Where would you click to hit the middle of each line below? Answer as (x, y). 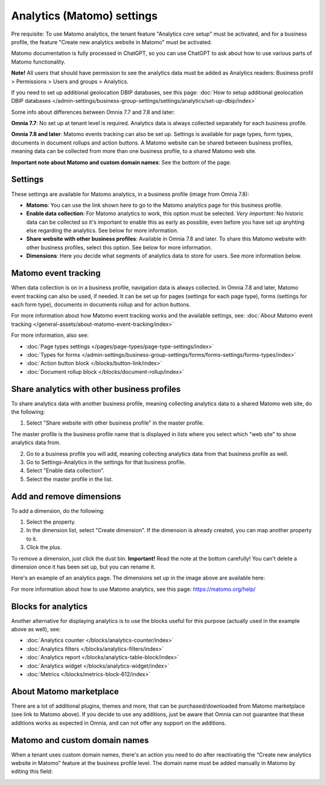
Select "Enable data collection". (66, 471)
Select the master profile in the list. (69, 479)
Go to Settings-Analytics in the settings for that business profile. (106, 462)
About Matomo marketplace (65, 692)
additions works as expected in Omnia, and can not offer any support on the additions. (119, 723)
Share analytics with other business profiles (96, 389)
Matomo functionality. (38, 62)
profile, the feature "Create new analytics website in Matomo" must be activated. (112, 42)
